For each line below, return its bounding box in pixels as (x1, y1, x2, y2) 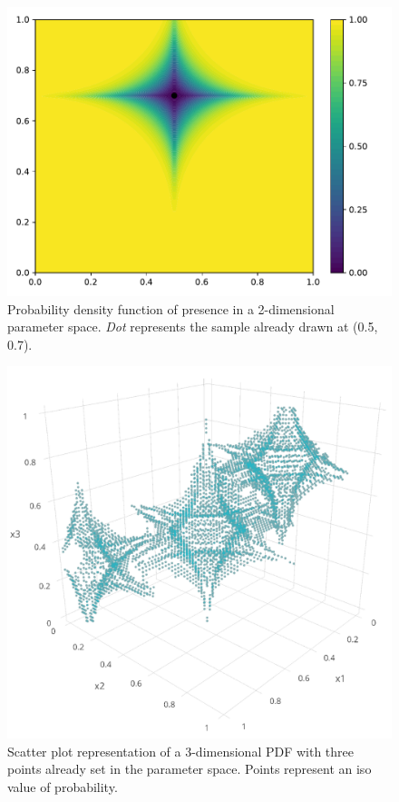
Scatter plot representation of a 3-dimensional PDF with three (7, 741, 355, 760)
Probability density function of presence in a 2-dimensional (7, 299, 335, 318)
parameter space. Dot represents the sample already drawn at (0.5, (7, 317, 378, 336)
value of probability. (7, 777, 118, 797)
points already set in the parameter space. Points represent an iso (7, 759, 372, 778)
